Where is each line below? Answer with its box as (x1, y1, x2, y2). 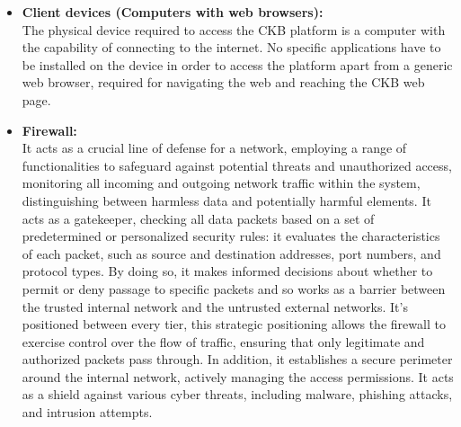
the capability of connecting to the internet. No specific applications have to (22, 38, 441, 57)
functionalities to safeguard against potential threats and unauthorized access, (22, 156, 452, 174)
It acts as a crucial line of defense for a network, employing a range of (22, 138, 407, 157)
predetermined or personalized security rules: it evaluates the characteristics (22, 227, 440, 245)
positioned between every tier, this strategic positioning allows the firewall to (22, 315, 446, 334)
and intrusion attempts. (22, 403, 153, 422)
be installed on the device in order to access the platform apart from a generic (22, 55, 453, 74)
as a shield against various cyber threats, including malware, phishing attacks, (22, 385, 453, 404)
